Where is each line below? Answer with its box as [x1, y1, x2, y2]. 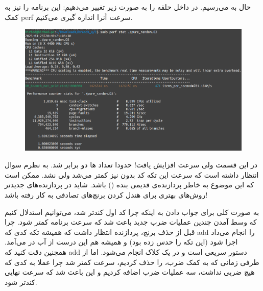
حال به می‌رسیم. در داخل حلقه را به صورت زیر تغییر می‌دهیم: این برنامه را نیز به [5, 2, 251, 12]
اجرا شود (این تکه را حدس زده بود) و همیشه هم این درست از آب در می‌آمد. [5, 236, 238, 247]
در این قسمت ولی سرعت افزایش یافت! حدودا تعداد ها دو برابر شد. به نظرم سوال [5, 159, 258, 170]
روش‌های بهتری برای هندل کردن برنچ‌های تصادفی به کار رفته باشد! [5, 189, 208, 200]
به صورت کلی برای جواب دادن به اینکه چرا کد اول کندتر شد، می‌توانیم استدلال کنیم [5, 206, 259, 217]
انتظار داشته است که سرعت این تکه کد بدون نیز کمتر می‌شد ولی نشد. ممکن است [5, 169, 259, 180]
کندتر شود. [5, 276, 37, 287]
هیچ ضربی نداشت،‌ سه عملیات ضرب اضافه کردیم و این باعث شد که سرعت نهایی [5, 266, 255, 277]
